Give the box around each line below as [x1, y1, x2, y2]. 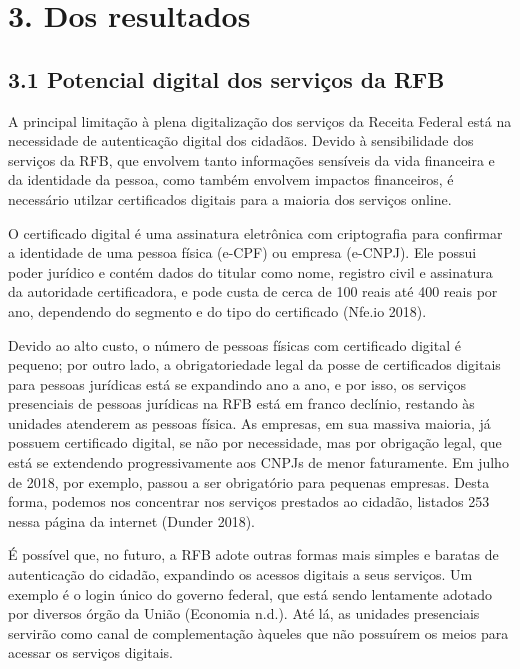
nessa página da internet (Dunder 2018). [8, 510, 256, 531]
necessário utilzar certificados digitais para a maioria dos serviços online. [8, 188, 452, 209]
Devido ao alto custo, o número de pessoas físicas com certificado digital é [8, 334, 461, 355]
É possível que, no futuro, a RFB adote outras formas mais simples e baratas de [8, 544, 499, 565]
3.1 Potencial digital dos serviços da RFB [8, 63, 445, 94]
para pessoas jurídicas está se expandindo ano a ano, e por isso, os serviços [8, 373, 466, 394]
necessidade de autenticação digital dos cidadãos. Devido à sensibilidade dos [8, 130, 474, 151]
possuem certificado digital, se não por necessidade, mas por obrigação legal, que [8, 432, 502, 453]
